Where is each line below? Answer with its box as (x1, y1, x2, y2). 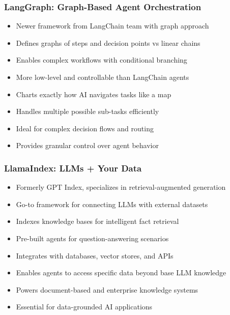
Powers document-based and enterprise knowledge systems (16, 284, 198, 295)
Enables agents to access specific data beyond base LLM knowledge (16, 267, 226, 278)
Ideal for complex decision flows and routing (16, 123, 154, 133)
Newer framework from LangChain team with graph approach (16, 20, 209, 31)
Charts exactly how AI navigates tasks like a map (16, 89, 171, 99)
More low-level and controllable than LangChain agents (16, 72, 189, 82)
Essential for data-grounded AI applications (16, 301, 153, 312)
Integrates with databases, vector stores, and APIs (16, 250, 174, 261)
